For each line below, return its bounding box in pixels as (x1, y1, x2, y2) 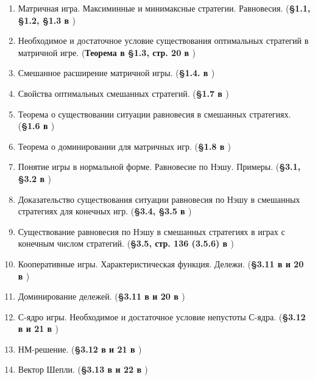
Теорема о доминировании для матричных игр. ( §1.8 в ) (18, 139, 232, 152)
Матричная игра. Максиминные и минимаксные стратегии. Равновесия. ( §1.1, (18, 2, 311, 14)
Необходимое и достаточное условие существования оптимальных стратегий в (18, 34, 309, 47)
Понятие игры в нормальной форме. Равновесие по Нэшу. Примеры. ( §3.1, (18, 160, 301, 173)
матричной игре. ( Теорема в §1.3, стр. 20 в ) (18, 46, 196, 58)
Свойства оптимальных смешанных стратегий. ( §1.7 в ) (18, 86, 229, 99)
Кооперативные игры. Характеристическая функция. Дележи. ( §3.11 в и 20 (18, 257, 304, 270)
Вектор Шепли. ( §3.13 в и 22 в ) (18, 363, 148, 376)
